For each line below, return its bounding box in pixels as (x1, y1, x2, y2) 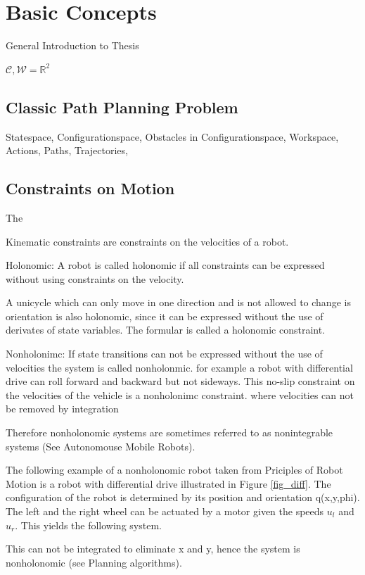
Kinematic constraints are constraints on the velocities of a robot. (6, 234, 289, 248)
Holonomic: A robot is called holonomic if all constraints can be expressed (6, 258, 325, 272)
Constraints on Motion (6, 177, 175, 199)
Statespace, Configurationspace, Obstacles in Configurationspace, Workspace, (6, 129, 339, 144)
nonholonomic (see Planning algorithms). (6, 555, 182, 569)
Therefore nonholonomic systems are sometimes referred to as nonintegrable (6, 425, 333, 440)
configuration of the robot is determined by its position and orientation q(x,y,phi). (6, 490, 360, 505)
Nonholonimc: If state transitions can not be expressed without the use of (6, 346, 323, 361)
